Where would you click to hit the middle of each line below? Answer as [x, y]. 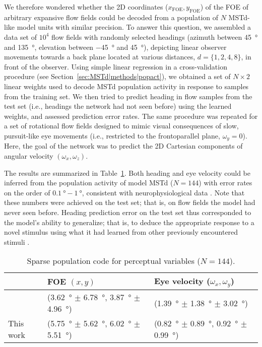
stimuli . [17, 241]
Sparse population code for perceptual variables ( [114, 261]
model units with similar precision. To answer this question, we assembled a [134, 27]
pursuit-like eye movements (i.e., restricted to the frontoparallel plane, [112, 135]
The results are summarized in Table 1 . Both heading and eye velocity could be [127, 172]
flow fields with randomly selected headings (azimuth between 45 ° [155, 37]
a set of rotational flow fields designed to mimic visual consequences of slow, [121, 126]
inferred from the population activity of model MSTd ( [89, 183]
